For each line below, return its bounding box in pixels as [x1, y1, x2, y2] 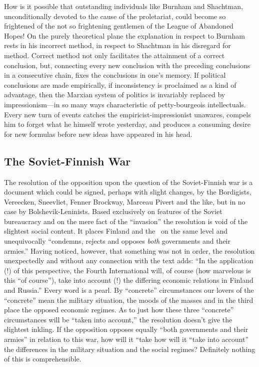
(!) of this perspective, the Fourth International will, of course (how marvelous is [4, 265, 251, 275]
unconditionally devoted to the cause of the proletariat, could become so [4, 11, 226, 21]
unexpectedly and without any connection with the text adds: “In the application [4, 255, 253, 266]
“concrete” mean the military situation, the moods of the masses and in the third [4, 294, 253, 305]
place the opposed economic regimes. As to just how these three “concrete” [4, 304, 234, 315]
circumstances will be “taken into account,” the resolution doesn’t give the [4, 314, 232, 324]
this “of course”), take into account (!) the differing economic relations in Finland [4, 275, 253, 285]
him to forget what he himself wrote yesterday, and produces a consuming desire [4, 119, 250, 129]
